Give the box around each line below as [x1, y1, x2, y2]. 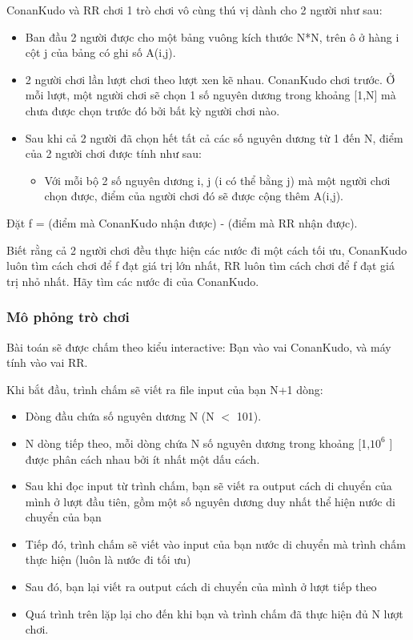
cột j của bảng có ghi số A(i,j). [25, 44, 176, 61]
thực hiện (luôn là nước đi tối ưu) [25, 551, 191, 568]
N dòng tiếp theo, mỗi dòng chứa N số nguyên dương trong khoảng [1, [25, 434, 371, 451]
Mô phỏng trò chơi [6, 307, 130, 327]
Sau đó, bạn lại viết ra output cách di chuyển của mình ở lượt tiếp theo [25, 578, 377, 595]
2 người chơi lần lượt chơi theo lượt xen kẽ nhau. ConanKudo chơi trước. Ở [25, 70, 395, 87]
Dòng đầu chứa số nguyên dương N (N [25, 408, 215, 425]
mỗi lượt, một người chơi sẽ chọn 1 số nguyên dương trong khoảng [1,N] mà [25, 87, 396, 103]
